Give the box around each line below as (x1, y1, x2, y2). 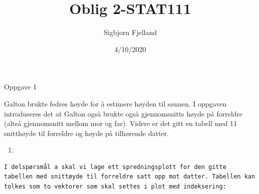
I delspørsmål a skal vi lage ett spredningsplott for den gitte (4, 163, 226, 170)
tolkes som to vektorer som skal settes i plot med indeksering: (4, 183, 226, 190)
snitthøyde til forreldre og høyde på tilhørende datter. (4, 127, 169, 138)
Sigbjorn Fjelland (103, 27, 157, 37)
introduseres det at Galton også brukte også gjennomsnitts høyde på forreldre (4, 108, 243, 118)
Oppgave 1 (4, 81, 37, 92)
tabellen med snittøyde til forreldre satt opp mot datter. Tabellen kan (4, 173, 255, 180)
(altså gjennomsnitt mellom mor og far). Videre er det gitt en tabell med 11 (4, 118, 237, 128)
